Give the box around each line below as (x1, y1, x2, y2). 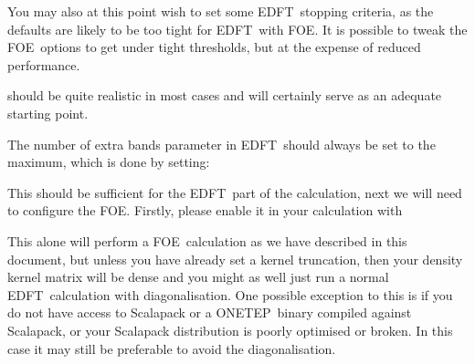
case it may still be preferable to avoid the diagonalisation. (7, 338, 336, 358)
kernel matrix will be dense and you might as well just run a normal (7, 267, 389, 286)
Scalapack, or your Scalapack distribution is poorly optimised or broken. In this (7, 320, 453, 339)
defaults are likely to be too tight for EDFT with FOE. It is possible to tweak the (7, 19, 468, 38)
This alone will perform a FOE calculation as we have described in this (7, 231, 407, 250)
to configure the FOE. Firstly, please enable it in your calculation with (7, 201, 403, 220)
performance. (7, 55, 80, 74)
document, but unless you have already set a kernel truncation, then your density (7, 249, 463, 268)
